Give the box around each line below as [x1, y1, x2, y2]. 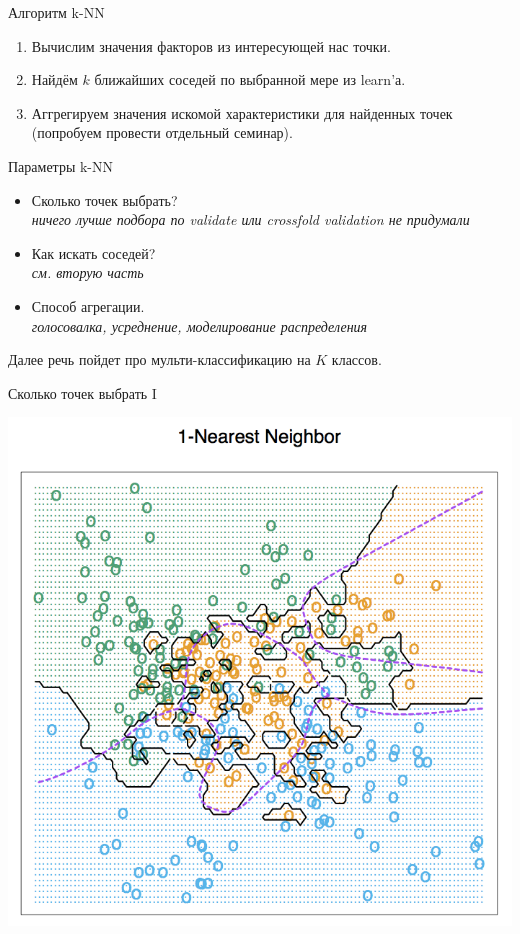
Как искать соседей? [31, 242, 156, 263]
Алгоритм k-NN [8, 2, 105, 22]
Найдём [31, 69, 78, 90]
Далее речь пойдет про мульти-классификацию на [8, 349, 311, 370]
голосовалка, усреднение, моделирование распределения [31, 315, 368, 336]
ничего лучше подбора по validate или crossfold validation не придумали [31, 209, 470, 230]
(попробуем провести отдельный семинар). [31, 122, 293, 143]
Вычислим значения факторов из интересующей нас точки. [31, 35, 391, 56]
